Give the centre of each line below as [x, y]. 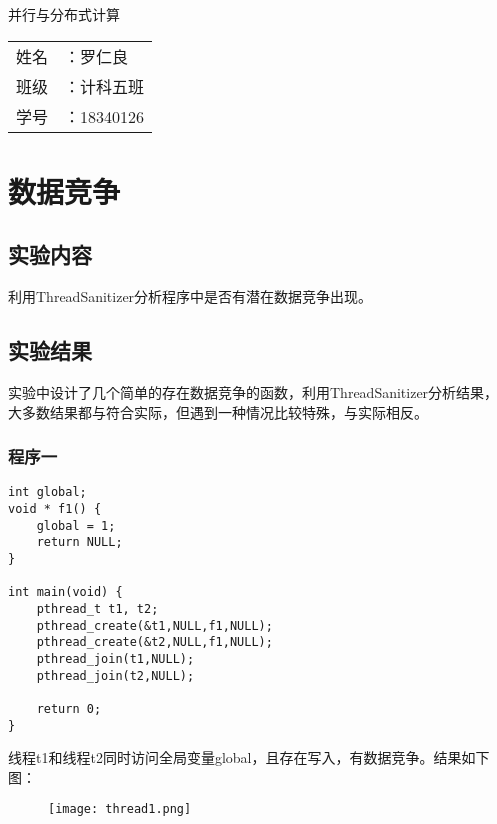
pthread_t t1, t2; [97, 608]
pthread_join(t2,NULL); [115, 675]
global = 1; [76, 525]
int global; [47, 492]
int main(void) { [65, 592]
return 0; [69, 708]
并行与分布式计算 [64, 14]
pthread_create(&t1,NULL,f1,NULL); [154, 625]
